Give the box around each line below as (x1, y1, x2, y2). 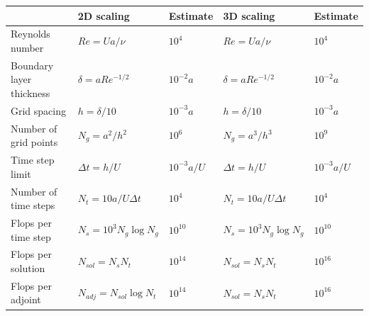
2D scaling (77, 8, 130, 23)
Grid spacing (11, 103, 67, 118)
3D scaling (223, 8, 275, 23)
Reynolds (11, 26, 50, 41)
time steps (11, 198, 55, 213)
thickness (11, 85, 50, 100)
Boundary (11, 57, 54, 72)
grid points (11, 135, 58, 149)
